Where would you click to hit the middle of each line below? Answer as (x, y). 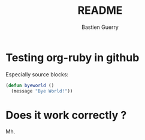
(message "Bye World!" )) (42, 91)
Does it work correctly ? (66, 115)
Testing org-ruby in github (72, 57)
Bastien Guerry (100, 27)
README (100, 11)
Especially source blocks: (37, 74)
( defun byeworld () (30, 85)
